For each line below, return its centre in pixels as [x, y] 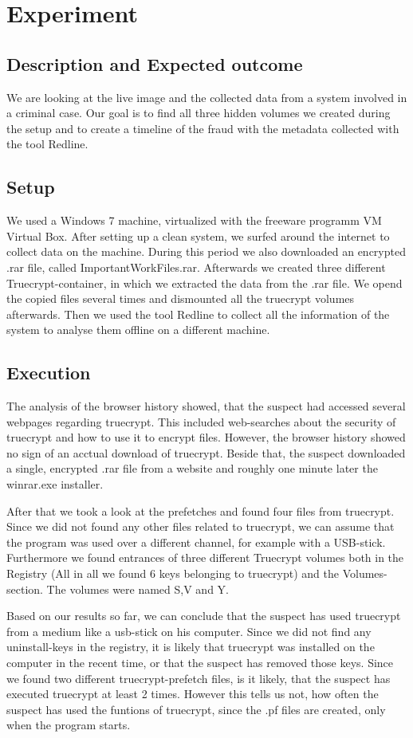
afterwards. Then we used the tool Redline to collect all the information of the [198, 314]
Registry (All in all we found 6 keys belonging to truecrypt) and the [173, 573]
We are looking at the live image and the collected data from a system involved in [207, 97]
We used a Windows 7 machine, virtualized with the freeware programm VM [194, 220]
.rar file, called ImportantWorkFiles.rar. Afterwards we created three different [196, 267]
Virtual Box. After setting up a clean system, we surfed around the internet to [198, 236]
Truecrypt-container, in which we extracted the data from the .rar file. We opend [205, 283]
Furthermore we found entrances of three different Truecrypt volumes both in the [205, 557]
